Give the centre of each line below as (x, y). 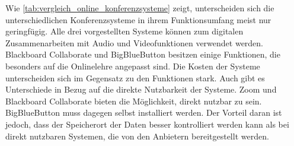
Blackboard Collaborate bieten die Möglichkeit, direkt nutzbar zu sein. (134, 101)
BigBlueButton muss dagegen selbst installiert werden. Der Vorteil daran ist (144, 112)
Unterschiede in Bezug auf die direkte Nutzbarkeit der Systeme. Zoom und (141, 89)
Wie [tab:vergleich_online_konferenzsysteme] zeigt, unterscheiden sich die (140, 8)
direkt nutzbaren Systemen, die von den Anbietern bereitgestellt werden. (137, 136)
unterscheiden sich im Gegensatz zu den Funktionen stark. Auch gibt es (135, 77)
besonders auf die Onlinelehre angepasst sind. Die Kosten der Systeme (133, 66)
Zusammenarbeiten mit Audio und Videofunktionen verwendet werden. (135, 42)
